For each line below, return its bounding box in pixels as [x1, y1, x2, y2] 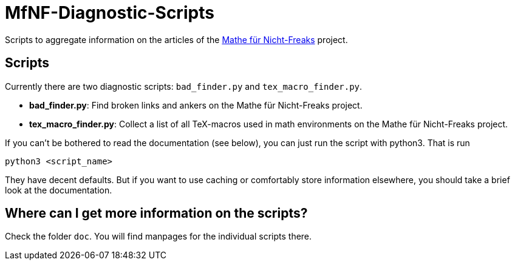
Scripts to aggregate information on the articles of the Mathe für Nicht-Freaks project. [5, 34, 348, 45]
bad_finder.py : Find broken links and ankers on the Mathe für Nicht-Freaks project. [29, 99, 363, 110]
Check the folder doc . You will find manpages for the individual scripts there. [5, 231, 312, 242]
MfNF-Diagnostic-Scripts [5, 2, 214, 23]
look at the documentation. [5, 184, 112, 195]
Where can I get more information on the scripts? [5, 206, 308, 221]
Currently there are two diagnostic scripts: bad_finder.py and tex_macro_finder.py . [5, 81, 363, 92]
